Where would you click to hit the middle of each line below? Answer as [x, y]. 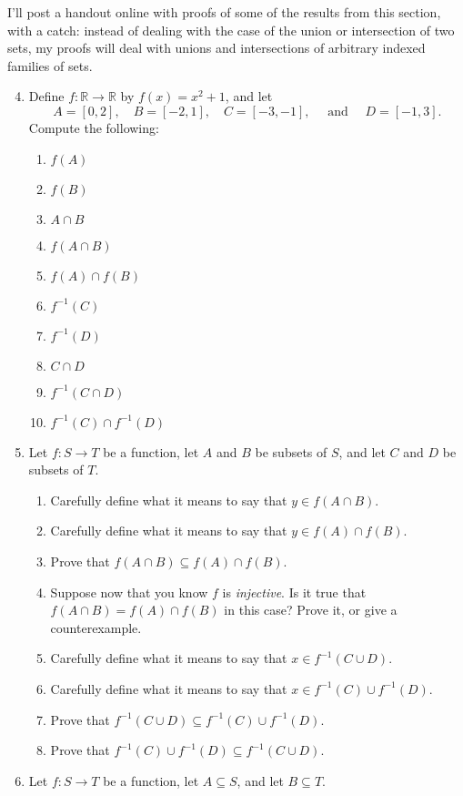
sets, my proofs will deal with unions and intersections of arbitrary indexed [216, 48]
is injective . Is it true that [294, 592]
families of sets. [50, 65]
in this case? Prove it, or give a [311, 610]
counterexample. [96, 627]
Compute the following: [94, 127]
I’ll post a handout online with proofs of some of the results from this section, [224, 12]
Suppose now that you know [129, 592]
